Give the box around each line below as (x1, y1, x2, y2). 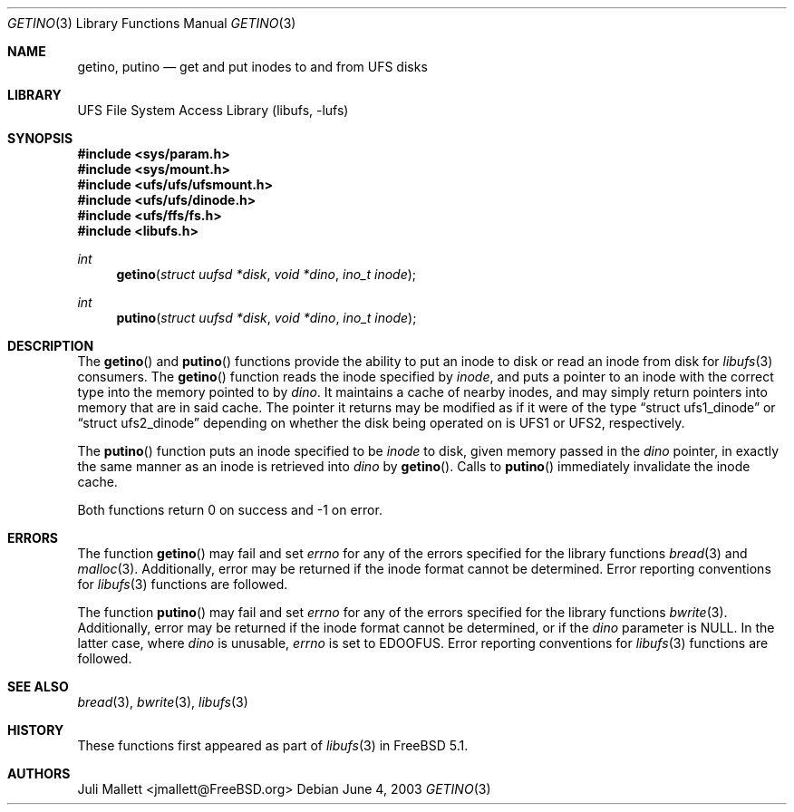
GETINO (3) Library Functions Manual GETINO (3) (7, 15, 296, 31)
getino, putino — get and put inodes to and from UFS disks (77, 59, 428, 74)
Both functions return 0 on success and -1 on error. (77, 502, 382, 517)
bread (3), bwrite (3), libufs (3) (77, 694, 248, 710)
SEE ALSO (7, 679, 69, 694)
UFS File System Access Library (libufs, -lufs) (77, 102, 349, 118)
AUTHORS (7, 766, 71, 781)
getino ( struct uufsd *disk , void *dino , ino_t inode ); (116, 266, 417, 282)
